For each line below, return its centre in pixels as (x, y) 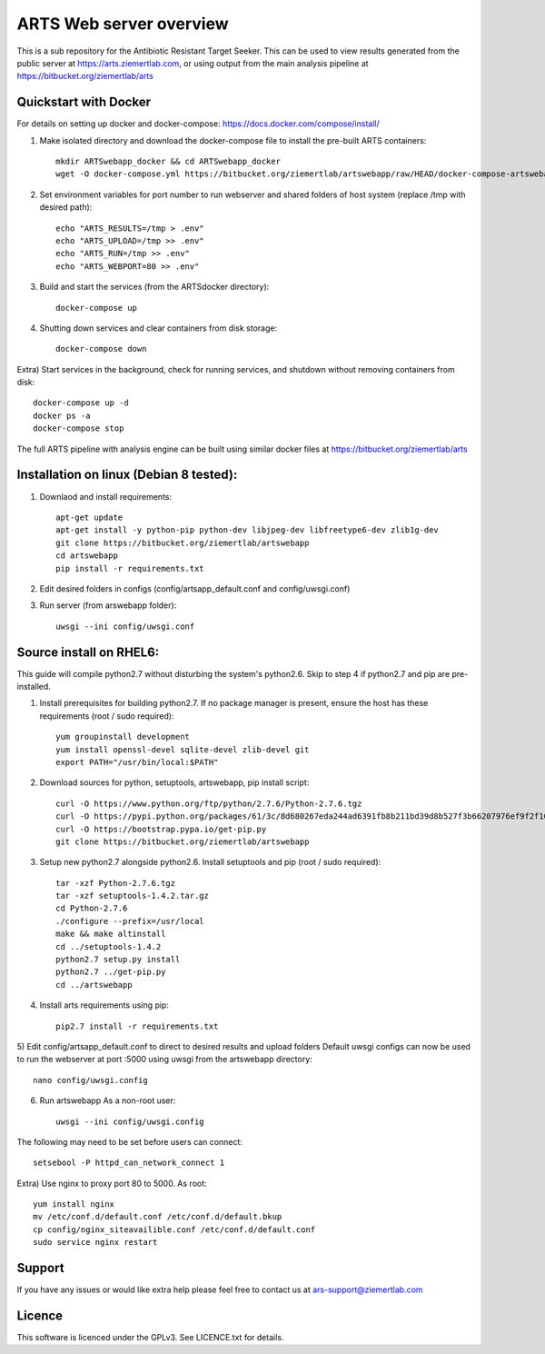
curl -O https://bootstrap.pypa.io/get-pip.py (161, 829)
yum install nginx (74, 1205)
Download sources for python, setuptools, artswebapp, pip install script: (174, 782)
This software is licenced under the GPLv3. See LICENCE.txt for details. (150, 1338)
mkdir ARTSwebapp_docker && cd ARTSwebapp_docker (168, 162)
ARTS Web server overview (123, 24)
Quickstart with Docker (84, 102)
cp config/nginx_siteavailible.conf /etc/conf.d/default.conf (174, 1230)
